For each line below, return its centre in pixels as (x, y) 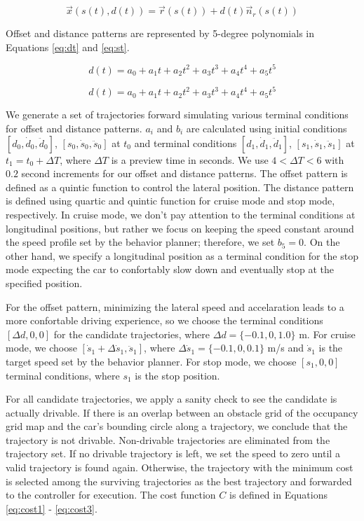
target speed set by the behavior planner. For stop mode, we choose (151, 361)
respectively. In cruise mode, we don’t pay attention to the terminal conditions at (181, 214)
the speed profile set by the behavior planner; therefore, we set (140, 242)
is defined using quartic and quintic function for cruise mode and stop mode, (170, 201)
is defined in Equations (278, 495)
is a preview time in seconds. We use (190, 159)
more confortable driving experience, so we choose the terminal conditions (164, 320)
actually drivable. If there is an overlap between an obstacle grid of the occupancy (182, 412)
